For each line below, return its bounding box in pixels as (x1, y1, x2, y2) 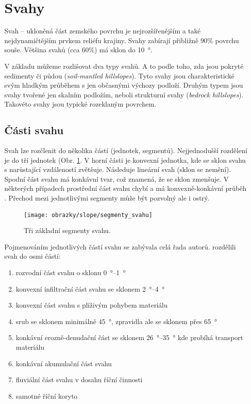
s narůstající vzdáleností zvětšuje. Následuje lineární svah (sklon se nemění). (4, 164, 231, 174)
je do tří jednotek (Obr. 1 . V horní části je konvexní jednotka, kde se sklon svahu (4, 155, 246, 165)
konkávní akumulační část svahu (16, 358, 112, 368)
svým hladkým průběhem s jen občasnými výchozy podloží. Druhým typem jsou (4, 80, 243, 90)
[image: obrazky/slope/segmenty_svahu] (24, 211, 152, 218)
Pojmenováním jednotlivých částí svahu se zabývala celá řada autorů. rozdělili (4, 241, 236, 251)
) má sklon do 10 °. (94, 45, 152, 55)
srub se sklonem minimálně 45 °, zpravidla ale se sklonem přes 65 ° (16, 316, 217, 326)
